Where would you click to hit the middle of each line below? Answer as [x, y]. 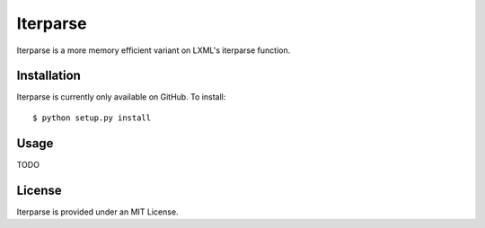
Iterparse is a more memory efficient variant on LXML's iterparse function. [154, 50]
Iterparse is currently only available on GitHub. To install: [121, 97]
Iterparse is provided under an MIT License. [97, 212]
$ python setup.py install [92, 118]
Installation [48, 76]
